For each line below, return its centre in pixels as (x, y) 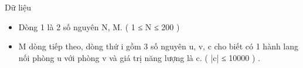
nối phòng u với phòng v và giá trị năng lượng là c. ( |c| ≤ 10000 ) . (139, 57)
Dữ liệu (18, 7)
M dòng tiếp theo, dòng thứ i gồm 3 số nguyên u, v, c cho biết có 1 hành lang (159, 46)
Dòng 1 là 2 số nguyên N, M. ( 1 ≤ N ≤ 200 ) (99, 26)
